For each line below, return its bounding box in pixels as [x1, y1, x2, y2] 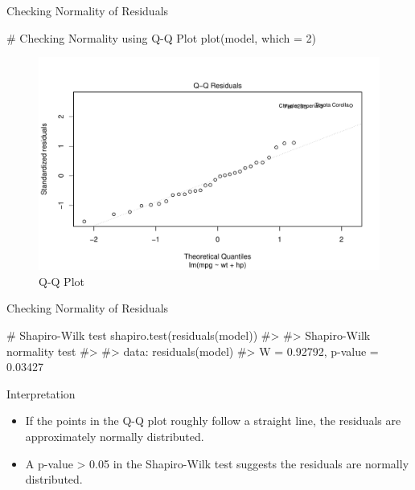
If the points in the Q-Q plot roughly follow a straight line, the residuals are [25, 412, 401, 429]
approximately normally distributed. [25, 427, 204, 444]
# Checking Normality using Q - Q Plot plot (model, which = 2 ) [6, 29, 316, 46]
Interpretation [6, 385, 76, 402]
